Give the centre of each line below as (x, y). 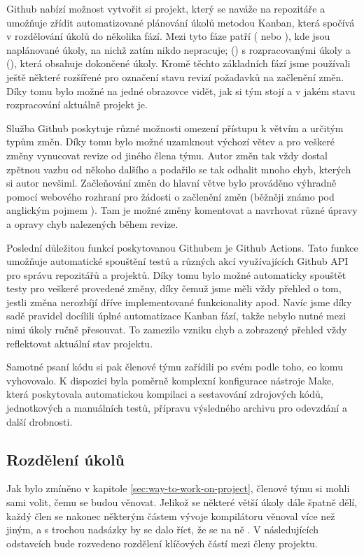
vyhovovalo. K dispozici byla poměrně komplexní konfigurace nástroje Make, (170, 380)
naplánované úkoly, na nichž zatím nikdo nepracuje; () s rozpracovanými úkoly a (178, 49)
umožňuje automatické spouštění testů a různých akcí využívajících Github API (177, 261)
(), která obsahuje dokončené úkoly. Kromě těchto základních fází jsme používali (178, 63)
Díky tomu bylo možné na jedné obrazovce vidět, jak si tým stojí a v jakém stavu (181, 91)
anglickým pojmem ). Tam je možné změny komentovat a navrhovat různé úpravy (182, 210)
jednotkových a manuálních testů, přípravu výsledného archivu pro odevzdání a (177, 408)
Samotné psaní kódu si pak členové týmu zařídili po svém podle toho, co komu (175, 367)
